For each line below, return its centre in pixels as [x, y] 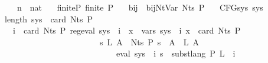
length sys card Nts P [49, 19]
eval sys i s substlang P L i [176, 53]
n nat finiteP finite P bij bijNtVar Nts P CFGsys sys [140, 7]
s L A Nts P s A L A [149, 42]
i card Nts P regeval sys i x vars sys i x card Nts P [127, 30]
